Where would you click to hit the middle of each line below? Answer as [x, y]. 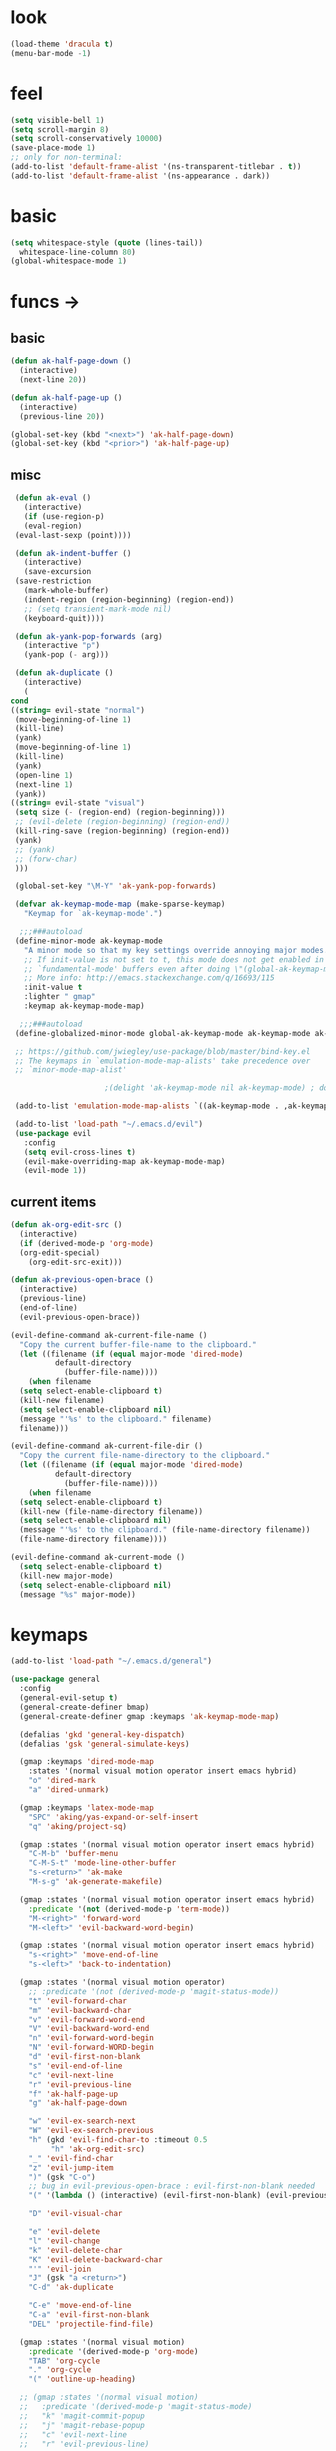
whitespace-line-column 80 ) [78, 252]
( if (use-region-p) [64, 516]
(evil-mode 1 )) [55, 1171]
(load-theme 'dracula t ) [62, 44]
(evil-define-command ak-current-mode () [98, 1557]
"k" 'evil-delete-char [75, 2250]
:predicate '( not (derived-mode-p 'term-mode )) [129, 1909]
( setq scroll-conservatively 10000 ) [86, 139]
